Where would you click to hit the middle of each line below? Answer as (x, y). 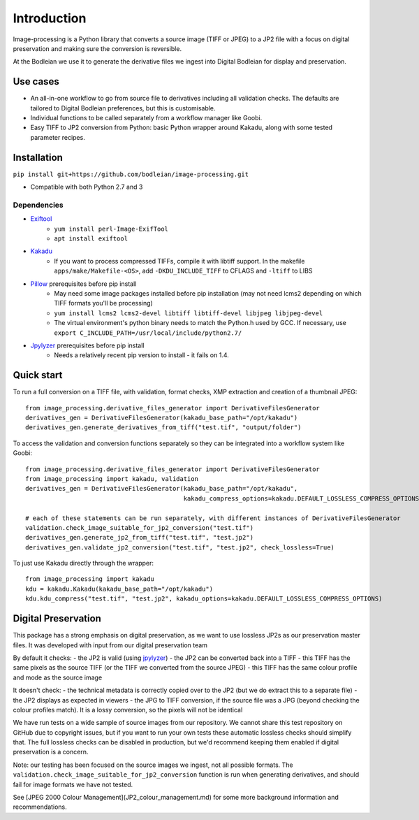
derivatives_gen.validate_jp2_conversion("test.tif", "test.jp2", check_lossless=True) (180, 547)
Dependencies (38, 205)
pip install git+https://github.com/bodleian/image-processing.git (131, 174)
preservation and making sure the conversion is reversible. (97, 48)
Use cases (36, 81)
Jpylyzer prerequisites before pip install (87, 345)
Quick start (38, 375)
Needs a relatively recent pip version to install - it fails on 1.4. (142, 355)
